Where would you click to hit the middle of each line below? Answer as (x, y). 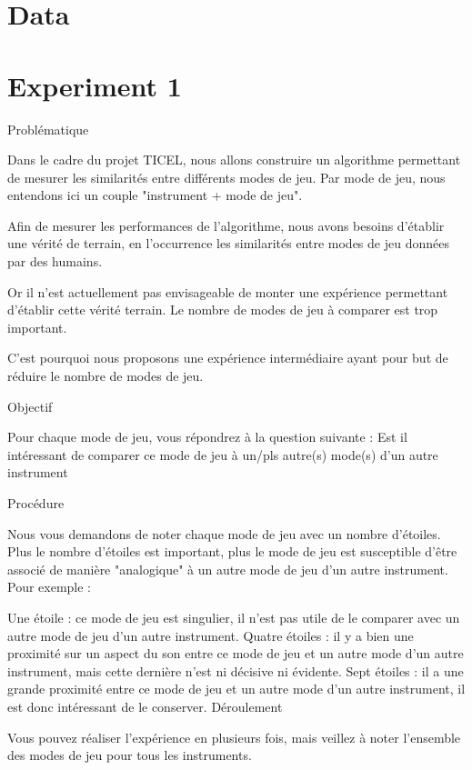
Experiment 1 (95, 85)
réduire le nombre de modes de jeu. (105, 376)
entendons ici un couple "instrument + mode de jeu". (155, 195)
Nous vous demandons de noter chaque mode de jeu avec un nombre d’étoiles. (224, 533)
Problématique (48, 129)
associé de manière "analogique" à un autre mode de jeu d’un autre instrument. (228, 569)
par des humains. (55, 261)
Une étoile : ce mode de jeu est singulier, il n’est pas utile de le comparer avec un (234, 617)
